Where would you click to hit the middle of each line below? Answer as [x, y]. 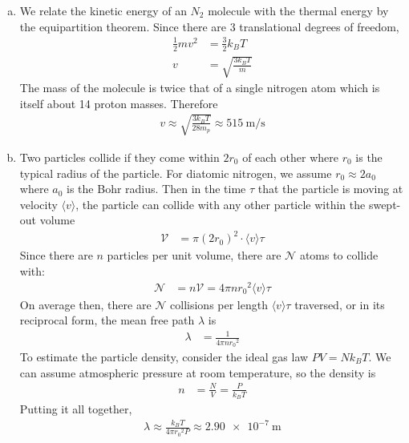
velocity [38, 204]
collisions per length [219, 304]
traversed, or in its [340, 304]
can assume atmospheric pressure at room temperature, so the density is [198, 372]
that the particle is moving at [330, 189]
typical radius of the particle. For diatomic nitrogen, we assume [176, 173]
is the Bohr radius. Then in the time [156, 189]
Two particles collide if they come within [119, 157]
